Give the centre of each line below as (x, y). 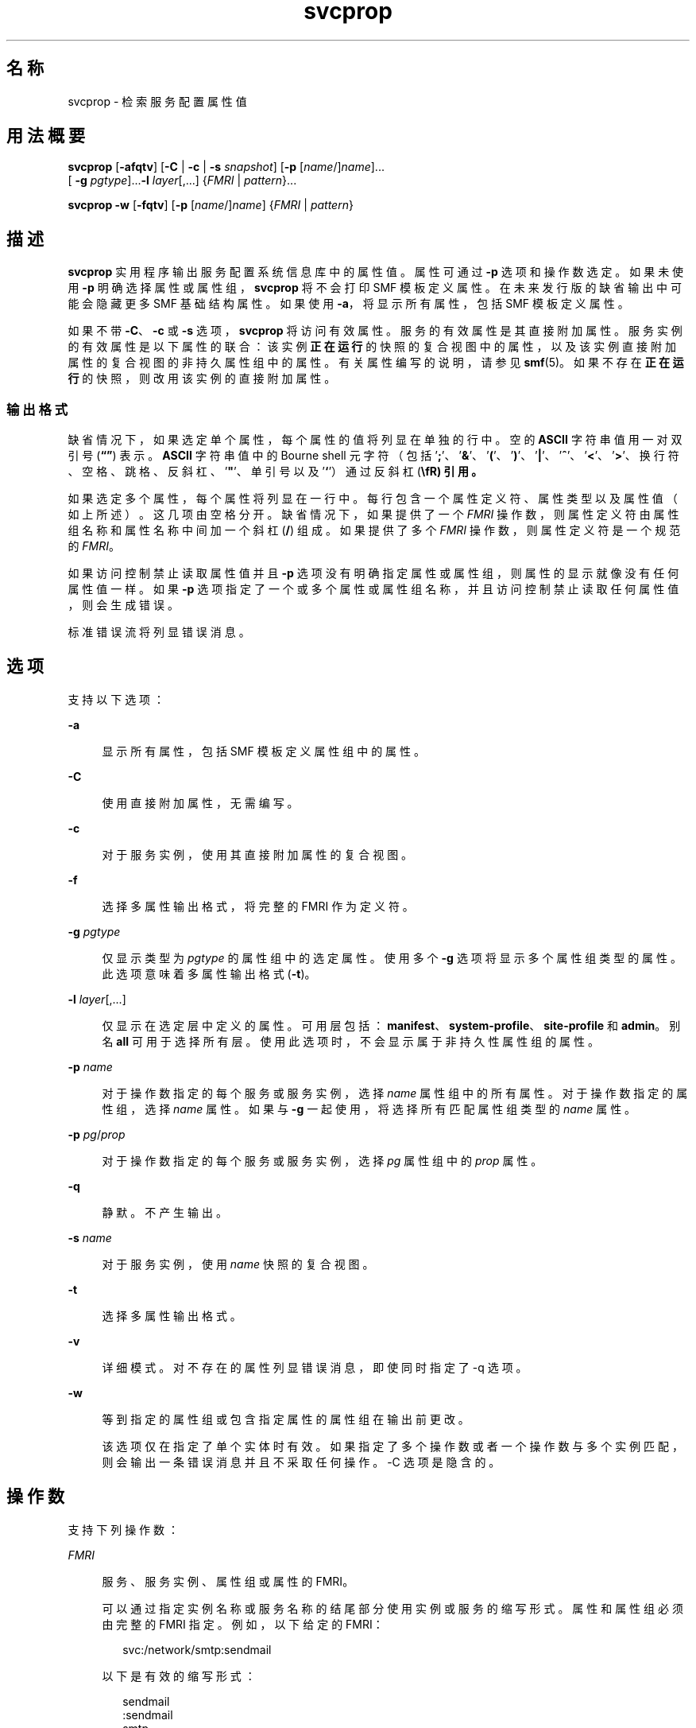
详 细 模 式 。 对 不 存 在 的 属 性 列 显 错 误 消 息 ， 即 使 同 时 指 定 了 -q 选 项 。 (315, 1367)
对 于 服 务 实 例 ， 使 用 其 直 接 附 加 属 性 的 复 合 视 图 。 (257, 854)
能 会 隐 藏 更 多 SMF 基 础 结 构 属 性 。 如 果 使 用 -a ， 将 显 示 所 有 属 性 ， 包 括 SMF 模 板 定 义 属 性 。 (348, 304)
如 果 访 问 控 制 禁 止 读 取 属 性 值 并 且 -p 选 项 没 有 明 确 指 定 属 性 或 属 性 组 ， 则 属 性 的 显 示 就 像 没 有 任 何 (373, 573)
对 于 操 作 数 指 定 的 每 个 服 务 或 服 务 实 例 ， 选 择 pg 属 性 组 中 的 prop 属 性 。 (322, 1160)
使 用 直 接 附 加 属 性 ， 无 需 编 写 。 (200, 802)
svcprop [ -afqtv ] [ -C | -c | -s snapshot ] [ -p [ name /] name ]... (226, 167)
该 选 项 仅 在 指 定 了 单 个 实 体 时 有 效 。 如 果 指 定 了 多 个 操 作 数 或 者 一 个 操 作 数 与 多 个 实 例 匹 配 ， (392, 1446)
